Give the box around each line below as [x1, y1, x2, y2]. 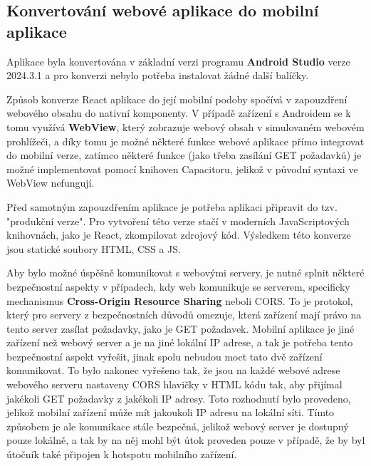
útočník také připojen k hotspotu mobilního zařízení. [6, 447, 237, 462]
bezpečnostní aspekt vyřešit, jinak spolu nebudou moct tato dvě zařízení [6, 348, 323, 363]
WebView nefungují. [6, 175, 95, 190]
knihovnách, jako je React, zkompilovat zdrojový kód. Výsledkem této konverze [6, 227, 351, 242]
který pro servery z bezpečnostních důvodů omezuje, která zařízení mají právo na [6, 307, 362, 322]
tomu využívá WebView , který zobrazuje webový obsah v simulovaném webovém [6, 119, 365, 134]
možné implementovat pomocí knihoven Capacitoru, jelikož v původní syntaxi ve [6, 161, 358, 176]
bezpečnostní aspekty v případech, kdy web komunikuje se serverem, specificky [6, 279, 350, 294]
